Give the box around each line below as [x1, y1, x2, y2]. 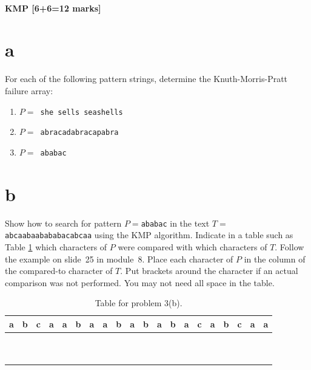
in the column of [244, 252, 306, 265]
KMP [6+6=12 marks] [5, 1, 101, 14]
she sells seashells [40, 108, 123, 117]
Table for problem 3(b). [95, 296, 182, 309]
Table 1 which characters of [5, 240, 107, 253]
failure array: [5, 84, 53, 97]
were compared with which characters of [118, 240, 267, 253]
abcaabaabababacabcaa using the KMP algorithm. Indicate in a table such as [5, 228, 293, 241]
